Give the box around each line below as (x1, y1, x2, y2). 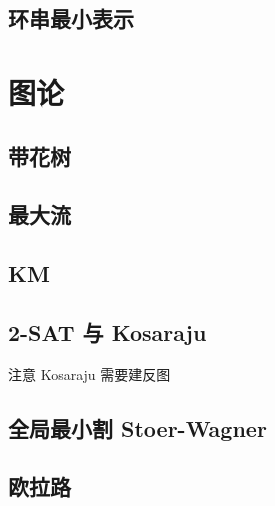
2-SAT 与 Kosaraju (8, 316, 207, 347)
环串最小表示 (8, 3, 134, 34)
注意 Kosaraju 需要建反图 (8, 363, 171, 384)
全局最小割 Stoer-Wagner (8, 412, 267, 443)
